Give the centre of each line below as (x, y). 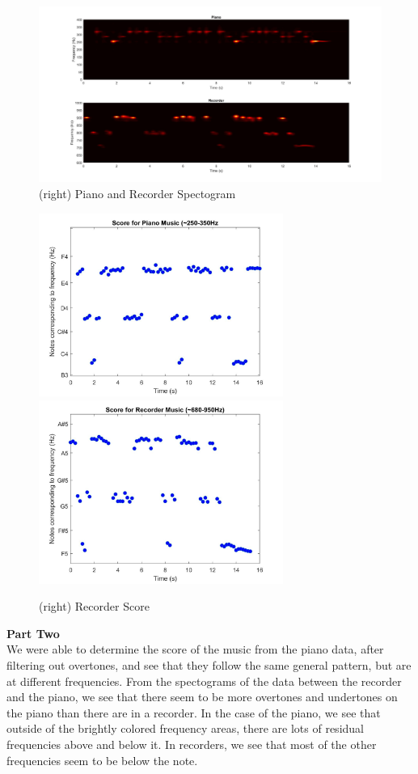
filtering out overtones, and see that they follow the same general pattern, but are (209, 665)
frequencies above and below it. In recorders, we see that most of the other (192, 744)
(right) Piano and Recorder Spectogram (137, 193)
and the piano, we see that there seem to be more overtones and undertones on (202, 697)
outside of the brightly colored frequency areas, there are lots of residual (185, 728)
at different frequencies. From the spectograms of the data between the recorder (204, 681)
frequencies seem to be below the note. (102, 760)
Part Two (33, 633)
